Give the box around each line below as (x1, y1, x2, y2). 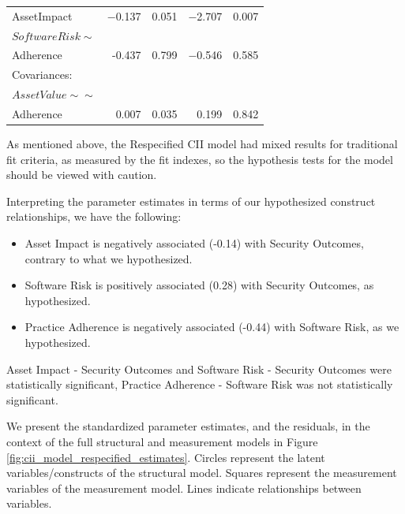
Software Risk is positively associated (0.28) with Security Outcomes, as (24, 277, 374, 293)
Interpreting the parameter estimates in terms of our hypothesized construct (6, 192, 376, 209)
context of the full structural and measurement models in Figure (6, 433, 318, 449)
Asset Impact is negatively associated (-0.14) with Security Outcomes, (24, 235, 364, 251)
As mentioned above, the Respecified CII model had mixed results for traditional (6, 136, 398, 152)
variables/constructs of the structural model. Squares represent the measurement (6, 464, 397, 481)
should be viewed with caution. (6, 166, 157, 183)
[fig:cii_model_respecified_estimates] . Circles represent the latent (6, 449, 325, 465)
